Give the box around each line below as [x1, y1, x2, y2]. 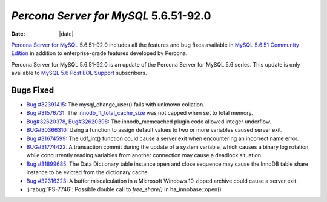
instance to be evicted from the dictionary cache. [26, 169, 150, 176]
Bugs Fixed [11, 85, 54, 95]
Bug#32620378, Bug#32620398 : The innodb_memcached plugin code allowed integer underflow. [26, 118, 272, 125]
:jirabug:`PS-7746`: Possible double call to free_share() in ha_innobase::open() [26, 185, 222, 193]
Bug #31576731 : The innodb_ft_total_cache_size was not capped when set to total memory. [26, 109, 254, 117]
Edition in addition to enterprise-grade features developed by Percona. [11, 50, 188, 57]
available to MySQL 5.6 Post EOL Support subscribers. [11, 70, 147, 77]
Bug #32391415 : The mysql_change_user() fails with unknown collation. [26, 101, 205, 108]
